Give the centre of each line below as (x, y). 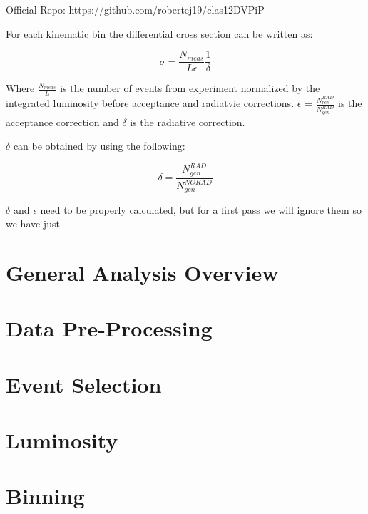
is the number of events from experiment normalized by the (190, 88)
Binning (45, 496)
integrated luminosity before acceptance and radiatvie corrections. (150, 103)
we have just (33, 223)
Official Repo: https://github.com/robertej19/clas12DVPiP (135, 9)
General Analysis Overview (142, 272)
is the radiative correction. (188, 122)
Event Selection (84, 384)
